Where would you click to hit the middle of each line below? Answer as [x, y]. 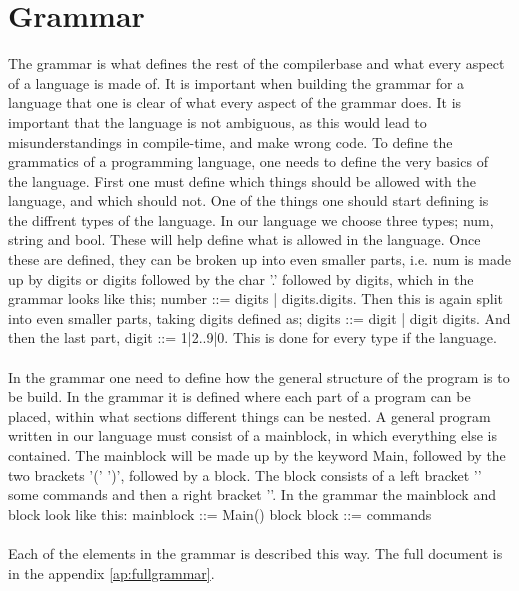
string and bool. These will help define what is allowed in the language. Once [244, 239]
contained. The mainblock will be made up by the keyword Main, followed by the [257, 455]
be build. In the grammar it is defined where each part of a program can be [239, 396]
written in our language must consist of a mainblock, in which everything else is [252, 435]
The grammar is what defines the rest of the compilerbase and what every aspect [256, 63]
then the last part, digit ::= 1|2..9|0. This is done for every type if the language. [252, 337]
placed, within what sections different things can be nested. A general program [249, 415]
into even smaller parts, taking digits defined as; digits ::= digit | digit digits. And [259, 317]
